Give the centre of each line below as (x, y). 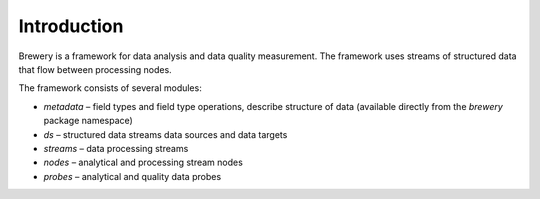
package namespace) (88, 121)
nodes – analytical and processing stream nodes (143, 162)
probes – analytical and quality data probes (132, 176)
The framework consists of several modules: (110, 88)
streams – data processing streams (116, 148)
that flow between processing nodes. (95, 69)
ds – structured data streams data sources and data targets (165, 134)
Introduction (71, 26)
